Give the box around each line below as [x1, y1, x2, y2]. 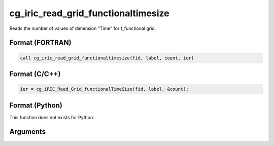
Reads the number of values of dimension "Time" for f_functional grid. [9, 25, 156, 31]
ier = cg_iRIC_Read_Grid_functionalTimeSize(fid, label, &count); [20, 86, 189, 92]
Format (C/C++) [9, 69, 61, 78]
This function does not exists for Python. [9, 114, 94, 120]
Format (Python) [9, 101, 63, 109]
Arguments [9, 127, 46, 136]
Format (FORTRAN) [9, 39, 72, 47]
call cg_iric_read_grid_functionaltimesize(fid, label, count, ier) [20, 55, 194, 61]
